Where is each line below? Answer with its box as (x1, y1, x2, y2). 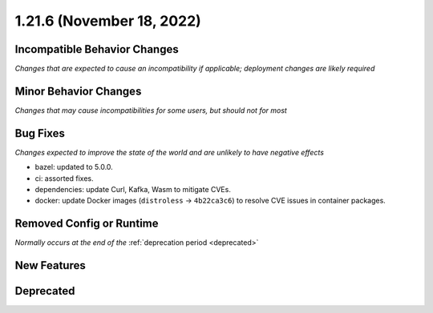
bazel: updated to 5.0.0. (34, 163, 114, 172)
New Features (14, 259, 86, 272)
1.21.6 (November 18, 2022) (14, 12, 202, 30)
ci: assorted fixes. (34, 173, 94, 183)
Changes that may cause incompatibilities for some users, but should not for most (14, 105, 288, 115)
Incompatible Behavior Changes (14, 42, 180, 56)
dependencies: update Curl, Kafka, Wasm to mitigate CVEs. (34, 185, 232, 195)
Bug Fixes (14, 126, 66, 140)
